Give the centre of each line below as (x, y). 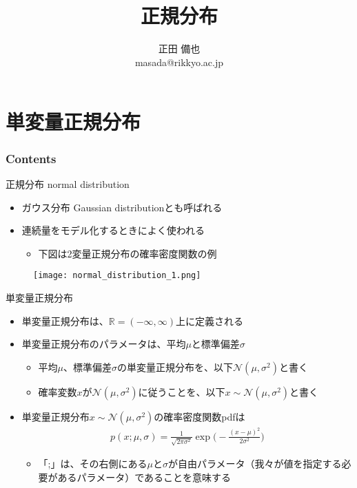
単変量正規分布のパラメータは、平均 (104, 344)
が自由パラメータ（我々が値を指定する (255, 464)
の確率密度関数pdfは (200, 416)
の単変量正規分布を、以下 (175, 367)
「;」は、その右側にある (93, 464)
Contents (31, 158)
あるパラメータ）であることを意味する (144, 477)
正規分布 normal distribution (68, 183)
